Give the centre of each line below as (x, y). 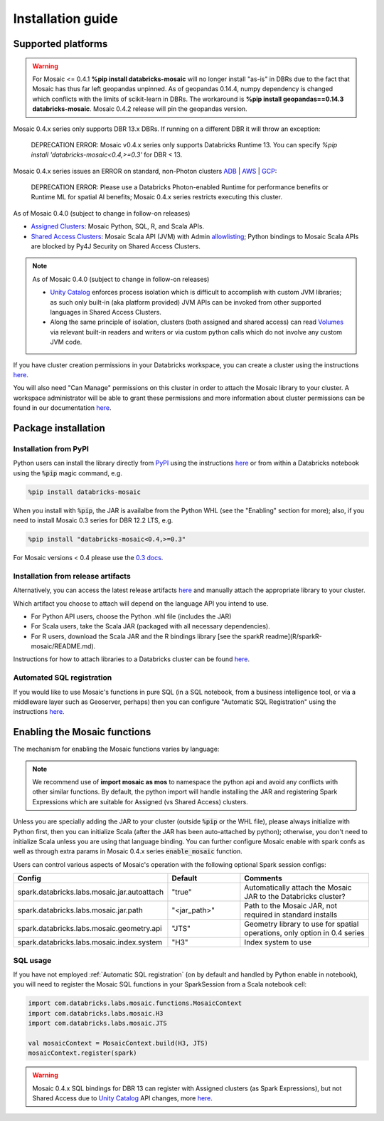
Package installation (59, 428)
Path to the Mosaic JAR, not (291, 906)
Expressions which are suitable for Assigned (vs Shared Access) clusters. (140, 801)
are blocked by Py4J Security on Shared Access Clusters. (116, 246)
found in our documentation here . (62, 408)
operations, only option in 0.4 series (305, 933)
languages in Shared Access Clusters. (106, 312)
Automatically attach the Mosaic (298, 888)
